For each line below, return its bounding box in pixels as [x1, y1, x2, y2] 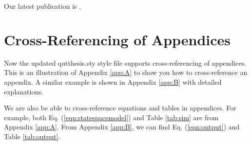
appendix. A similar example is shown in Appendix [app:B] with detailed [4, 76, 222, 87]
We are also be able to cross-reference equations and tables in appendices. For [4, 103, 236, 113]
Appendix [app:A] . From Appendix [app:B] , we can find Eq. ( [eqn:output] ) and [4, 122, 240, 132]
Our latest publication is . [4, 1, 81, 11]
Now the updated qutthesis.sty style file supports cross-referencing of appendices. [4, 57, 247, 68]
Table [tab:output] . [4, 131, 60, 141]
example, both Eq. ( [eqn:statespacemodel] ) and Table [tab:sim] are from [4, 112, 219, 122]
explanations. [4, 86, 43, 96]
